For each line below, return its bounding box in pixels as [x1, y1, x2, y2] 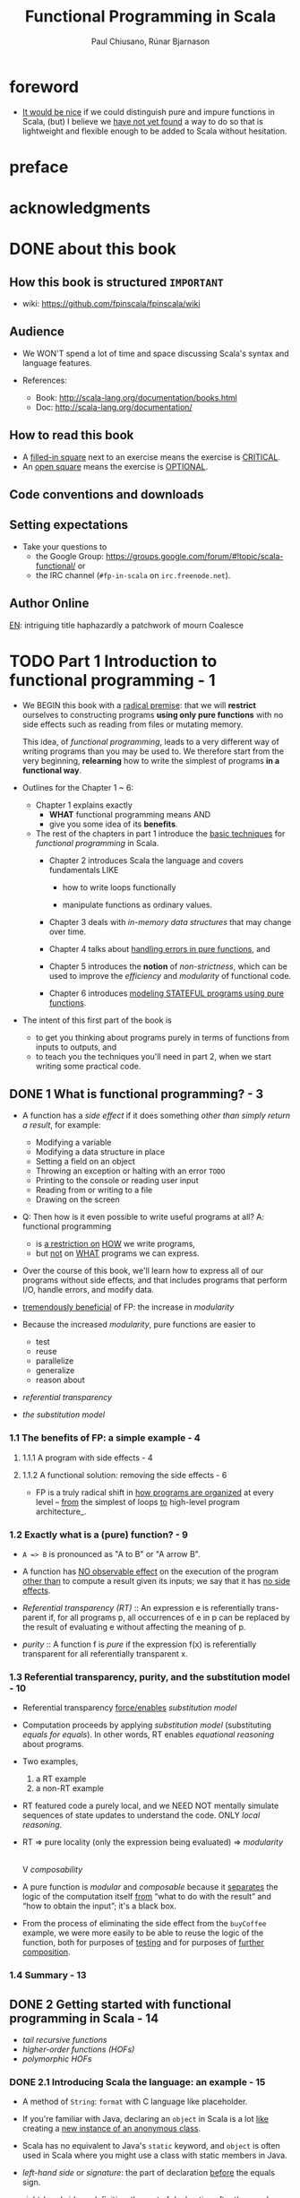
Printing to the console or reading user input [35, 1175, 199, 1186]
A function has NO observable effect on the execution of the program [21, 1566, 279, 1577]
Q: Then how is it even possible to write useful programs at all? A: [21, 1212, 264, 1223]
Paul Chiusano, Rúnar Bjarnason [90, 36, 210, 47]
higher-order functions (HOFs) [21, 2044, 135, 2055]
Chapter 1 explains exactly [35, 800, 133, 810]
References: [21, 375, 67, 385]
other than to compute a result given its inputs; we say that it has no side [21, 1576, 291, 1587]
